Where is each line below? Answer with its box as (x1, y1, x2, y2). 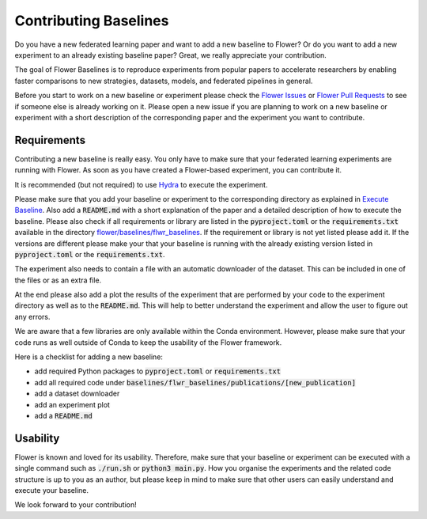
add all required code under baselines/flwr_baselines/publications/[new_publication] (34, 377, 356, 387)
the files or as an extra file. (14, 275, 102, 285)
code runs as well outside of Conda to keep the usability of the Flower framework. (14, 337, 282, 347)
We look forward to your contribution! (14, 500, 138, 510)
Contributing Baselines (14, 12, 169, 29)
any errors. (14, 312, 51, 321)
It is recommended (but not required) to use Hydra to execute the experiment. (14, 180, 268, 189)
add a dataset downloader (34, 388, 120, 399)
